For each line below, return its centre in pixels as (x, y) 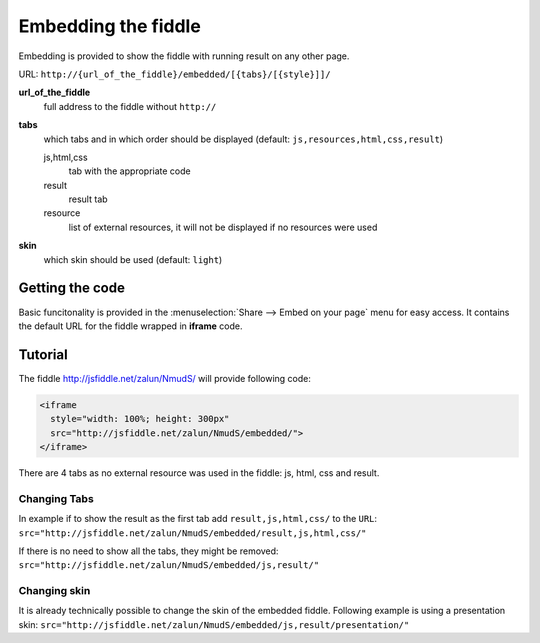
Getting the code (71, 288)
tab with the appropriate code (129, 171)
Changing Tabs (56, 498)
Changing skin (54, 591)
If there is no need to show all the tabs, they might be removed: (148, 551)
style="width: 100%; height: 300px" (140, 419)
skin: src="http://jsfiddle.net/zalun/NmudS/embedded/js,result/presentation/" (214, 624)
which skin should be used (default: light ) (133, 259)
